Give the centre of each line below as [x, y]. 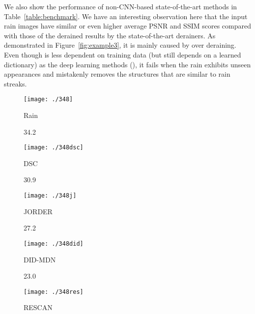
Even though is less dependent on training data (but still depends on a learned [123, 54]
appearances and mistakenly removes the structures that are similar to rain [117, 74]
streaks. [15, 83]
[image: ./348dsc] [54, 148]
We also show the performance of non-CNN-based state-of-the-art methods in [121, 6]
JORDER [38, 211]
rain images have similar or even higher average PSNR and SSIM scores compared [127, 26]
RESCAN [38, 307]
